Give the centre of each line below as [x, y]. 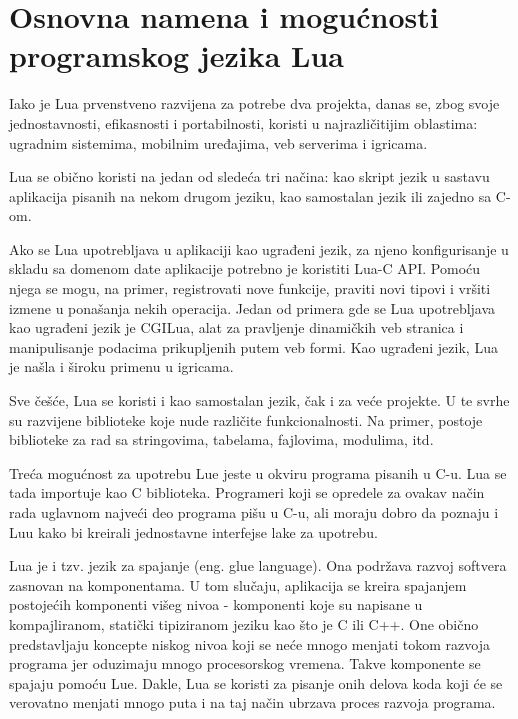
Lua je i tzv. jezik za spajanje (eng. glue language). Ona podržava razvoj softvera [258, 565]
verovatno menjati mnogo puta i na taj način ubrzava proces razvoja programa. [252, 702]
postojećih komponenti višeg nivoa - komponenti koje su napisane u [216, 604]
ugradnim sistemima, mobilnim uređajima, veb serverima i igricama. [218, 142]
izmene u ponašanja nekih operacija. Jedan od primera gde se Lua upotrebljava [252, 307]
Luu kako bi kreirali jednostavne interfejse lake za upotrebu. [193, 531]
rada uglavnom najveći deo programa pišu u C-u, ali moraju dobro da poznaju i [254, 512]
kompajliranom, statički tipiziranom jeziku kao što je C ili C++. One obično [244, 623]
